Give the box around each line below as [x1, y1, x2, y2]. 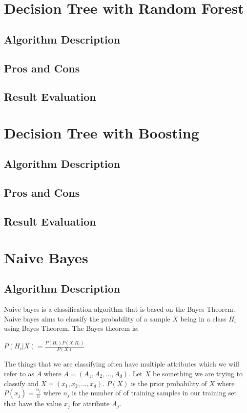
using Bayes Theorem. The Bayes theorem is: [4, 323, 139, 333]
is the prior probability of [131, 378, 207, 388]
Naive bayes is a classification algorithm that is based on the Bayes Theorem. [4, 304, 235, 314]
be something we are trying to [152, 368, 243, 379]
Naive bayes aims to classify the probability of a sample [4, 313, 170, 323]
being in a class [180, 313, 226, 323]
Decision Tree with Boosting [4, 122, 199, 142]
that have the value [4, 398, 62, 409]
